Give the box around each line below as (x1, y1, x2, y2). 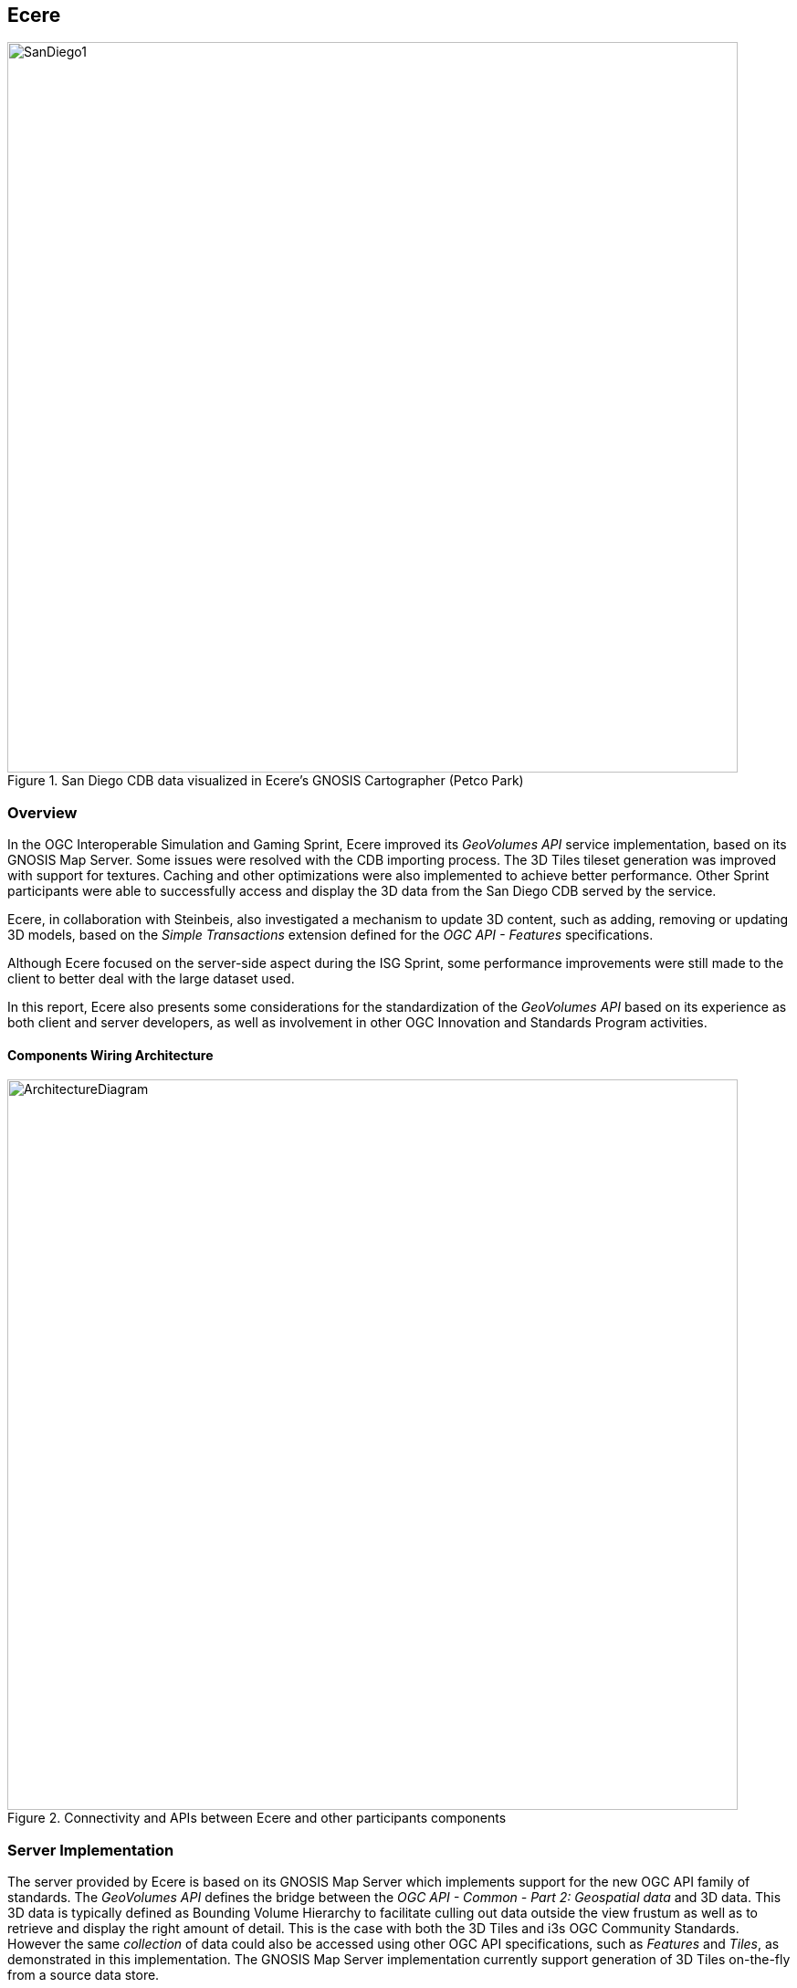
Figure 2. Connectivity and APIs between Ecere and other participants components (7, 1810, 507, 1826)
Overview (7, 803, 78, 822)
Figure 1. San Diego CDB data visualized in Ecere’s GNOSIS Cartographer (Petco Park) (7, 773, 524, 789)
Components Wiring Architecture (7, 1047, 214, 1063)
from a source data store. (7, 1967, 160, 1983)
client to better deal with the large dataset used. (7, 971, 295, 987)
